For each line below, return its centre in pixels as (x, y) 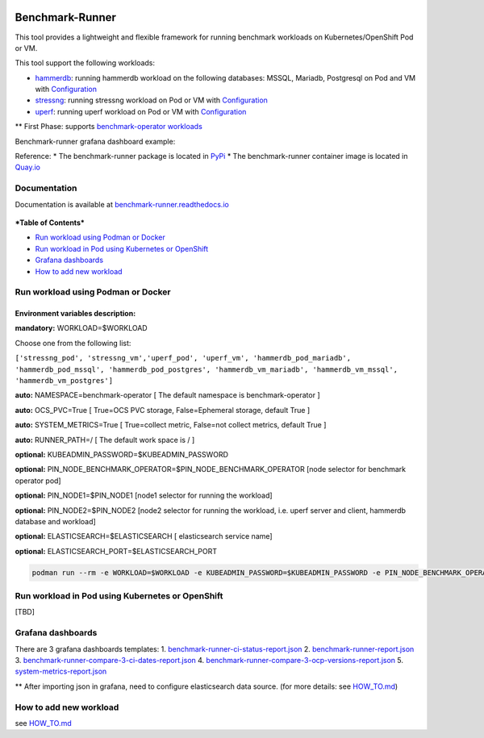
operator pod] (38, 481)
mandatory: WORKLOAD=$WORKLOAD (81, 328)
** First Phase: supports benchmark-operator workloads (109, 127)
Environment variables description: (75, 314)
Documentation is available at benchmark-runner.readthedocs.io (122, 204)
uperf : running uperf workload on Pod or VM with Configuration (141, 111)
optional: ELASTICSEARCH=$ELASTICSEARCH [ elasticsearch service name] (144, 536)
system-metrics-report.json (61, 671)
